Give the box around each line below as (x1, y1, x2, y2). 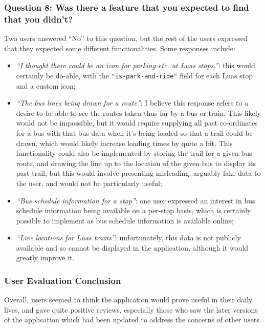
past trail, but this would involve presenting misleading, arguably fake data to (16, 168, 261, 178)
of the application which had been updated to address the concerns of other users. (4, 314, 261, 325)
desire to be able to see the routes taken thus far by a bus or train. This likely (16, 107, 261, 118)
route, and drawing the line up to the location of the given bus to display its (16, 157, 256, 168)
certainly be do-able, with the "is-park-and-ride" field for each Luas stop (16, 70, 253, 80)
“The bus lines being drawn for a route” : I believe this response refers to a (16, 97, 249, 108)
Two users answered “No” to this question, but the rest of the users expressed (4, 33, 248, 44)
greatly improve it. (16, 252, 75, 263)
